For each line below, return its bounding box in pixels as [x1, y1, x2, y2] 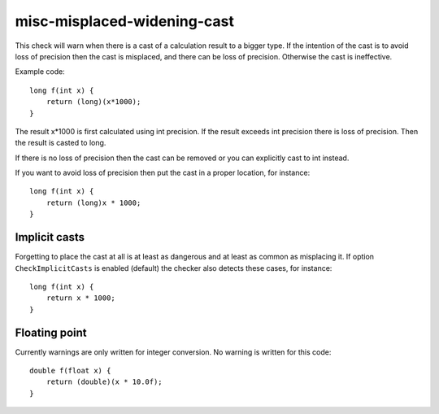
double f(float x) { [29, 366, 111, 375]
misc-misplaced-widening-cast [15, 12, 235, 30]
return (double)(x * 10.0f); [46, 377, 163, 386]
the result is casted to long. [15, 138, 106, 148]
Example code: [15, 67, 65, 76]
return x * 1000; [46, 294, 115, 303]
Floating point [15, 325, 87, 339]
